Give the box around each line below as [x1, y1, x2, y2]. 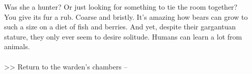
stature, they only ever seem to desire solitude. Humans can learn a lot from [4, 31, 242, 42]
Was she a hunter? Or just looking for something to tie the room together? [4, 2, 238, 12]
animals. [4, 41, 30, 52]
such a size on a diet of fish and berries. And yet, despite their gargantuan [4, 21, 236, 32]
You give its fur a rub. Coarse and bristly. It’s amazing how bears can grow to [4, 11, 248, 22]
